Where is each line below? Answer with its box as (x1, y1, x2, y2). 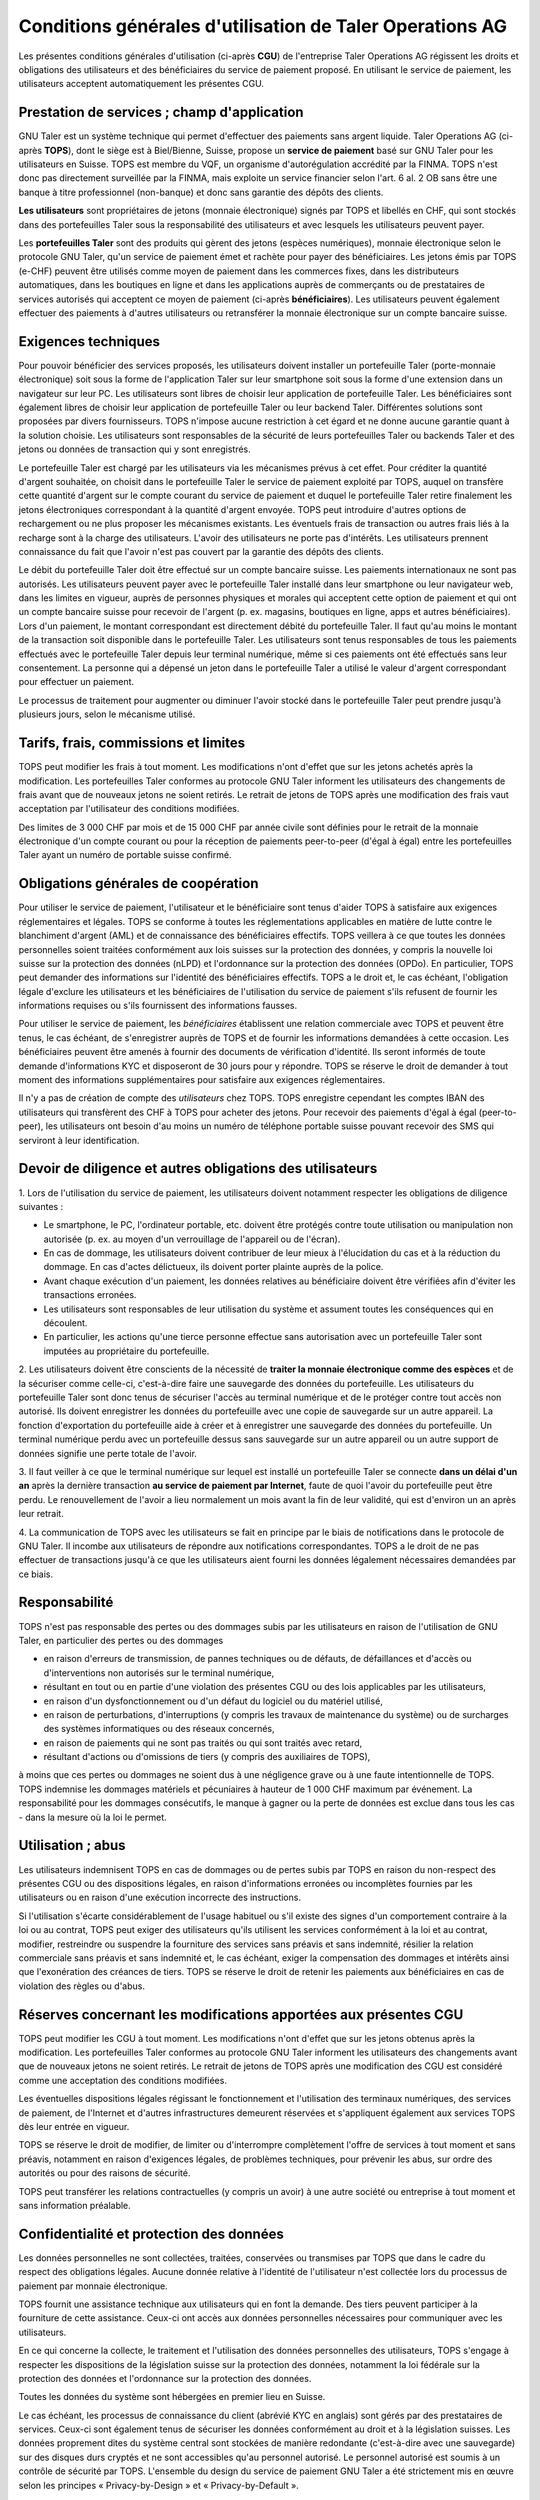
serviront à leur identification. (18, 1134, 140, 1146)
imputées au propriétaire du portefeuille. (43, 1345, 210, 1357)
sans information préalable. (18, 2199, 132, 2211)
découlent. (43, 1317, 88, 1329)
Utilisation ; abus (18, 1837, 126, 1854)
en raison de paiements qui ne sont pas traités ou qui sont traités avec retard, (43, 1736, 363, 1749)
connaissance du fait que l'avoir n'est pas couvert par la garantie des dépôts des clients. (18, 545, 384, 557)
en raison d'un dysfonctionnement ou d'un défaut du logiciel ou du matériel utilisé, (43, 1695, 384, 1707)
